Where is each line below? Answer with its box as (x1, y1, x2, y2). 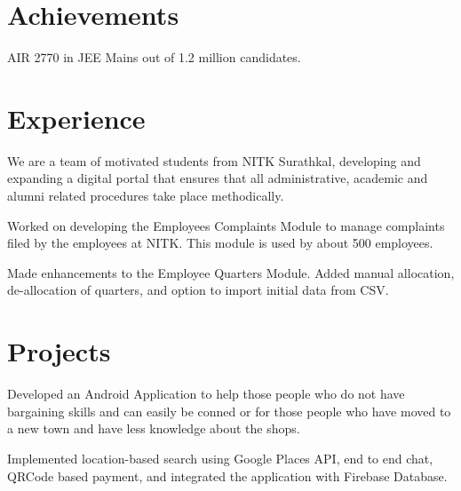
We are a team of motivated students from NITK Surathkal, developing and (7, 151, 421, 170)
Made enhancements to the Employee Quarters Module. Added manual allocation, (7, 263, 455, 281)
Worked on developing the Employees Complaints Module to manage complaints (7, 216, 445, 234)
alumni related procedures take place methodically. (7, 186, 284, 205)
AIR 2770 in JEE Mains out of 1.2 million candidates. (7, 48, 301, 67)
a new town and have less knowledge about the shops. (7, 419, 300, 438)
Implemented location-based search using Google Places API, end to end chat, (7, 448, 433, 467)
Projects (7, 333, 111, 369)
